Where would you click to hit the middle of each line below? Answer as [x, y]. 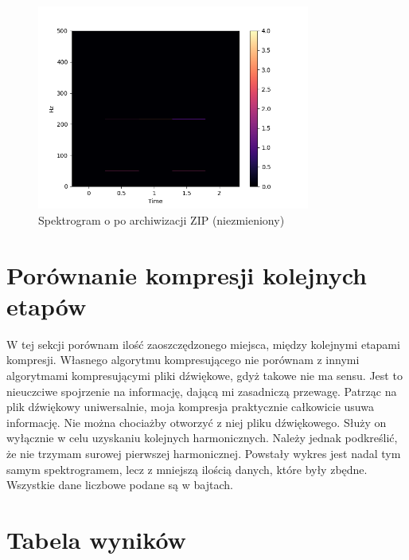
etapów [47, 305]
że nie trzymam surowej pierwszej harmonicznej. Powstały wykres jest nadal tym [204, 454]
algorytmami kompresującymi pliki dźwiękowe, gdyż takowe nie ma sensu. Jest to [204, 376]
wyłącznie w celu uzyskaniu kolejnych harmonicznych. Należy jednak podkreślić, [202, 438]
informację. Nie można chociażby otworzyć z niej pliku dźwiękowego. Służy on [197, 422]
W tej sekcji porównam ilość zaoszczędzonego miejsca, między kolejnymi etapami [203, 344]
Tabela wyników [96, 540]
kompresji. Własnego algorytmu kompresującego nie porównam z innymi [183, 360]
